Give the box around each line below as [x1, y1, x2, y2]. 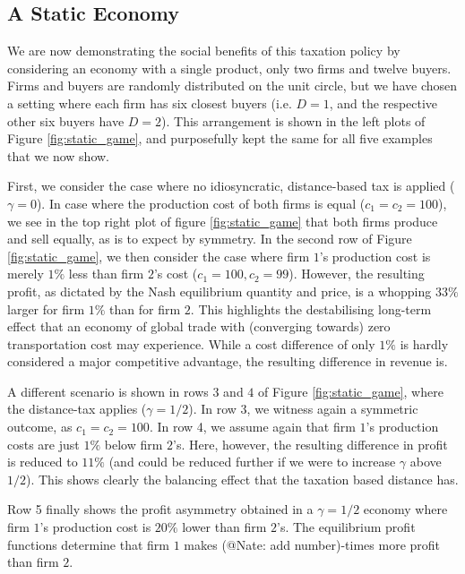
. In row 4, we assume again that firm [149, 417, 356, 436]
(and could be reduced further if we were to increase [108, 452, 396, 471]
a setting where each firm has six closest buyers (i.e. [7, 93, 292, 112]
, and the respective [329, 93, 438, 112]
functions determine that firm [7, 535, 170, 553]
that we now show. [7, 146, 110, 165]
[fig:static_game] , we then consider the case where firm [7, 246, 310, 265]
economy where [363, 500, 448, 518]
